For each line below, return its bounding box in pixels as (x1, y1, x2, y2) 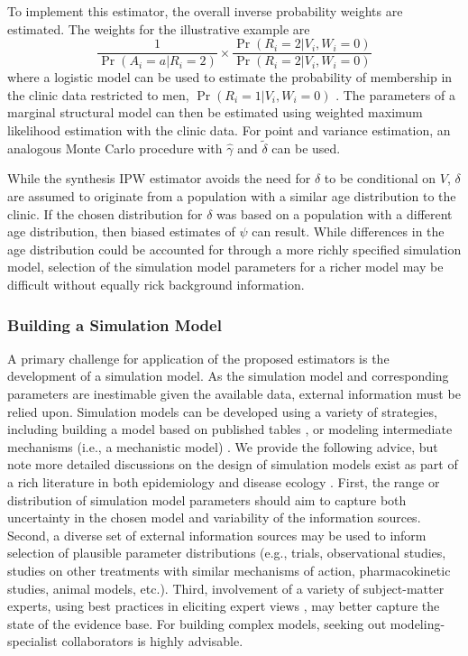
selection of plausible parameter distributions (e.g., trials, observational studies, (7, 543, 446, 562)
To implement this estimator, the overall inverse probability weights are (7, 2, 403, 20)
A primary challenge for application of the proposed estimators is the (7, 348, 390, 367)
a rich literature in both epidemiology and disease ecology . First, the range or (7, 472, 440, 491)
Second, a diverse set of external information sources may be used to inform (7, 525, 427, 544)
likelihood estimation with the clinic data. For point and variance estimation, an (7, 121, 451, 140)
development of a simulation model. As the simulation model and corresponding (7, 366, 449, 385)
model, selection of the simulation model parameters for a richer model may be (7, 257, 444, 276)
